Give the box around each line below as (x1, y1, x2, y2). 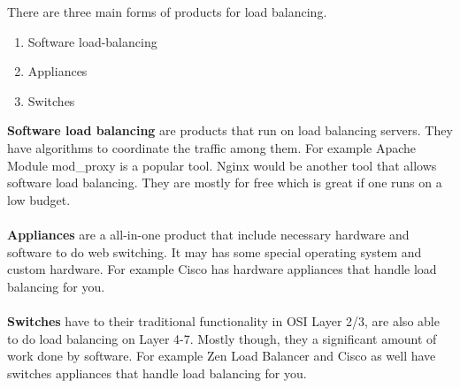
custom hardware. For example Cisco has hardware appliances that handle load (7, 260, 437, 278)
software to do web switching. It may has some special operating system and (7, 242, 422, 261)
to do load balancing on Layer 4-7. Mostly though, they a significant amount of (7, 329, 437, 347)
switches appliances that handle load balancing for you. (7, 363, 307, 382)
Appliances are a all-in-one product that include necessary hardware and (7, 224, 410, 243)
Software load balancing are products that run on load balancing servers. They (7, 121, 453, 140)
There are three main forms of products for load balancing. (7, 3, 327, 20)
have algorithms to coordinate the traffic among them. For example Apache (7, 138, 417, 156)
